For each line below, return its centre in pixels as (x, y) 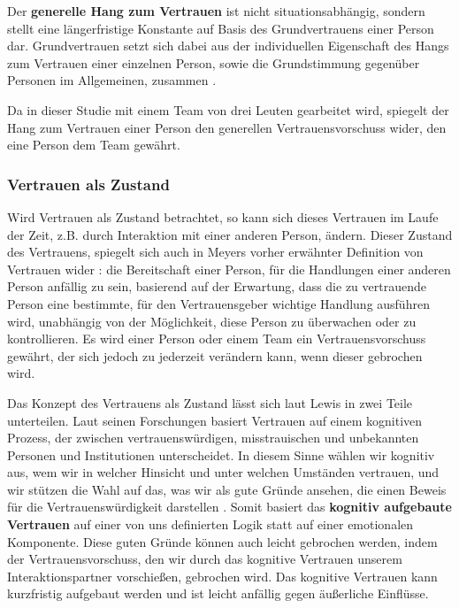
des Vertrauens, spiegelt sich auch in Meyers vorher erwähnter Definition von (215, 252)
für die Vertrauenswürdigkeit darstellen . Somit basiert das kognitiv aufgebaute (229, 507)
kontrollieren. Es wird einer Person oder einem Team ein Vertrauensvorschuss (217, 339)
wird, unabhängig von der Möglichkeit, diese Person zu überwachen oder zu (212, 321)
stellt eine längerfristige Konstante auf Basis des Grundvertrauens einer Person (221, 28)
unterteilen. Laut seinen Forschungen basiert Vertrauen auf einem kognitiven (215, 420)
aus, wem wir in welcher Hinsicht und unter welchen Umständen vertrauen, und (223, 472)
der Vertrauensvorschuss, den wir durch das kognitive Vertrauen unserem (205, 559)
